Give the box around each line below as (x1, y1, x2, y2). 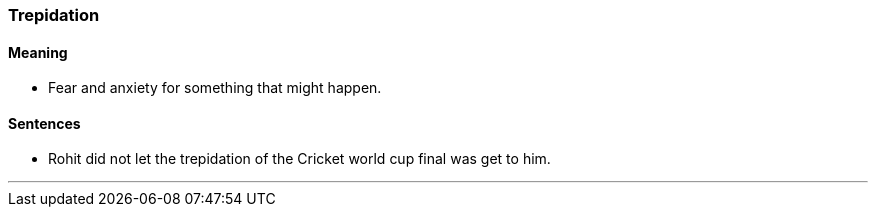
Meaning (8, 43, 68, 61)
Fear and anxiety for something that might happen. (48, 79, 382, 97)
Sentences (8, 114, 81, 132)
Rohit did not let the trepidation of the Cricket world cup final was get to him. (48, 150, 551, 168)
